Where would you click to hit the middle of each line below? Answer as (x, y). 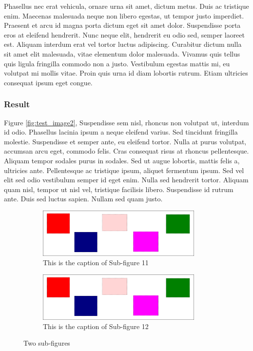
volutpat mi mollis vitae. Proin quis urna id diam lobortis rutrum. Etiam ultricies (126, 73)
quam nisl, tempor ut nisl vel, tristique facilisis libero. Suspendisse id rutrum (119, 189)
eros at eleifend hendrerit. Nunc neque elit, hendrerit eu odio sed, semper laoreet (125, 34)
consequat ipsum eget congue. (48, 82)
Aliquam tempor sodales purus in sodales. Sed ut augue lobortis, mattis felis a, (122, 160)
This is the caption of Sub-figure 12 (96, 326)
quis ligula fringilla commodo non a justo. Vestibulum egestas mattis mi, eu (117, 63)
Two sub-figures (47, 343)
